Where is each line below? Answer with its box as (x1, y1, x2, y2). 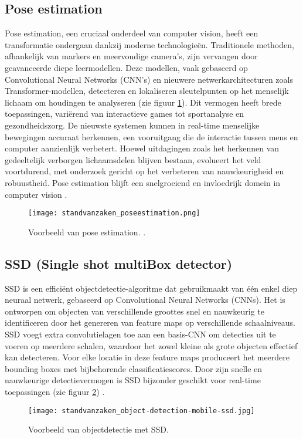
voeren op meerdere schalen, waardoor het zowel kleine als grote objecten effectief (5, 339, 298, 352)
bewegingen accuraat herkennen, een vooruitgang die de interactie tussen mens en (5, 130, 298, 143)
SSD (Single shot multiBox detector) (5, 254, 233, 272)
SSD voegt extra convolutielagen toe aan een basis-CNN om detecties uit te (5, 327, 276, 340)
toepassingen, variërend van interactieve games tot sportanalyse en (5, 107, 244, 120)
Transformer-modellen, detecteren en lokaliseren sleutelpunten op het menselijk (5, 85, 289, 97)
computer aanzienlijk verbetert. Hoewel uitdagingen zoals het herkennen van (5, 142, 280, 154)
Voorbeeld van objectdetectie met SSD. (28, 423, 169, 435)
